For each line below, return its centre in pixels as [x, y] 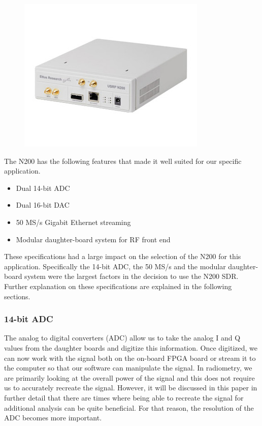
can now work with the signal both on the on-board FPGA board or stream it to [130, 358]
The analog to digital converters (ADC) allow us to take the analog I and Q [122, 338]
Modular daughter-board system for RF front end [93, 239]
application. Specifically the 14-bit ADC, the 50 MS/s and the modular [115, 266]
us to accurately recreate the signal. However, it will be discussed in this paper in [131, 388]
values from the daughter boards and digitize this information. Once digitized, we [131, 347]
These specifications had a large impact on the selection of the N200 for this [123, 256]
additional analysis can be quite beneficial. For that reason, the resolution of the [129, 407]
